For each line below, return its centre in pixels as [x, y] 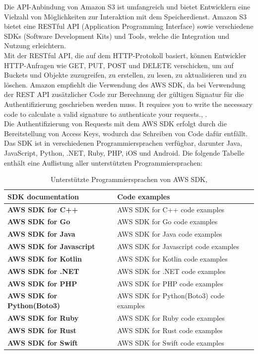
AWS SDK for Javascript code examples [178, 246]
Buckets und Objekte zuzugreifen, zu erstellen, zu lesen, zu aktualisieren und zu [125, 75]
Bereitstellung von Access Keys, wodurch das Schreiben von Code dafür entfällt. [126, 133]
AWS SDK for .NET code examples [171, 271]
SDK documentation [43, 196]
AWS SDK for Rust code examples [170, 330]
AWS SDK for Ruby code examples [171, 317]
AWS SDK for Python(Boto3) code [171, 296]
